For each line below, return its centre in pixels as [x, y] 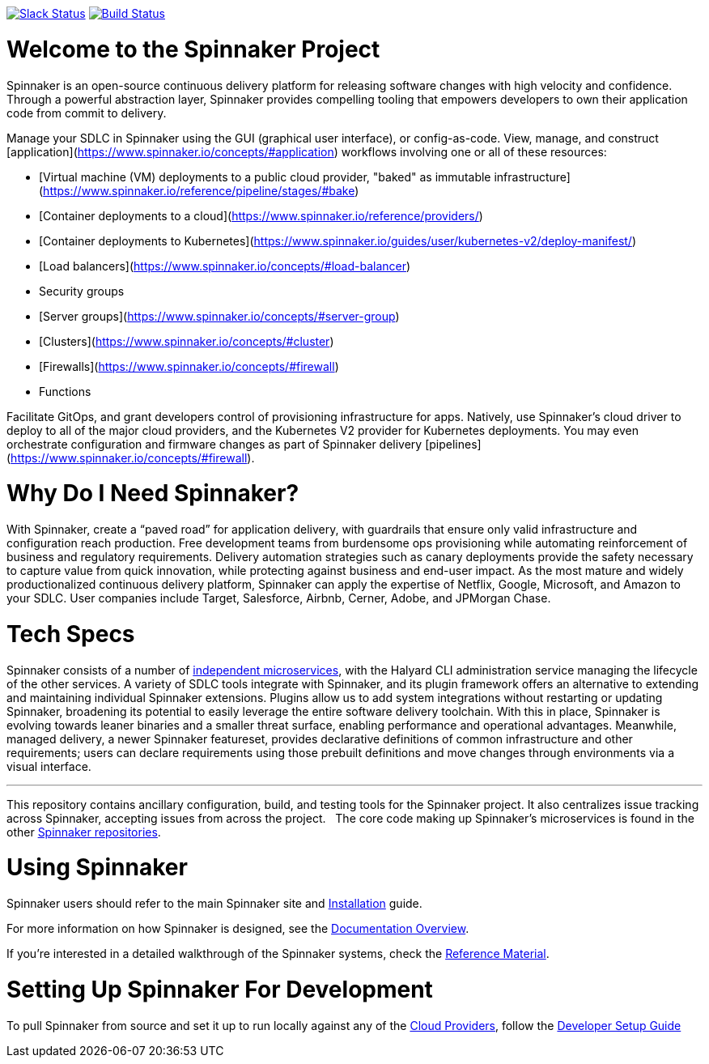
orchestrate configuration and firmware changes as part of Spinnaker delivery [214, 444]
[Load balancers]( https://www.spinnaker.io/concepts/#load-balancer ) [225, 266]
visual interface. [49, 766]
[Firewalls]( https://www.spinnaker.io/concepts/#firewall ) [189, 366]
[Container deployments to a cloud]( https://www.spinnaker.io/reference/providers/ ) [261, 215]
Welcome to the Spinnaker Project [193, 49]
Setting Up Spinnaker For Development [220, 989]
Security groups [82, 291]
